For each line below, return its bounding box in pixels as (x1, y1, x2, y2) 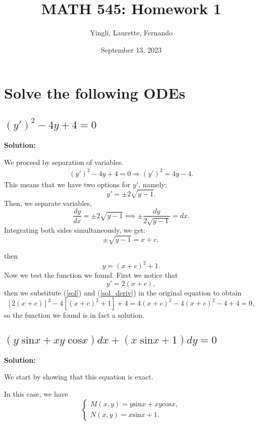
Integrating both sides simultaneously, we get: (4, 224, 145, 235)
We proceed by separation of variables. (4, 156, 124, 167)
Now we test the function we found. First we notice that (4, 270, 178, 280)
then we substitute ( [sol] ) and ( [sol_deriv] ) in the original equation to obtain (4, 287, 242, 297)
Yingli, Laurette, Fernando (90, 27, 173, 38)
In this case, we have (4, 388, 68, 399)
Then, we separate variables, (4, 197, 92, 208)
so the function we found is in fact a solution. (4, 310, 144, 320)
